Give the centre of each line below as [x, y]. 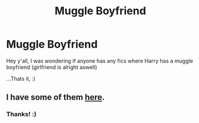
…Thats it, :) [21, 78]
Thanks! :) [22, 114]
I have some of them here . [56, 97]
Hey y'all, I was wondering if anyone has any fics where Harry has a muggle [99, 61]
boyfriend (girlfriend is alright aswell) [52, 67]
